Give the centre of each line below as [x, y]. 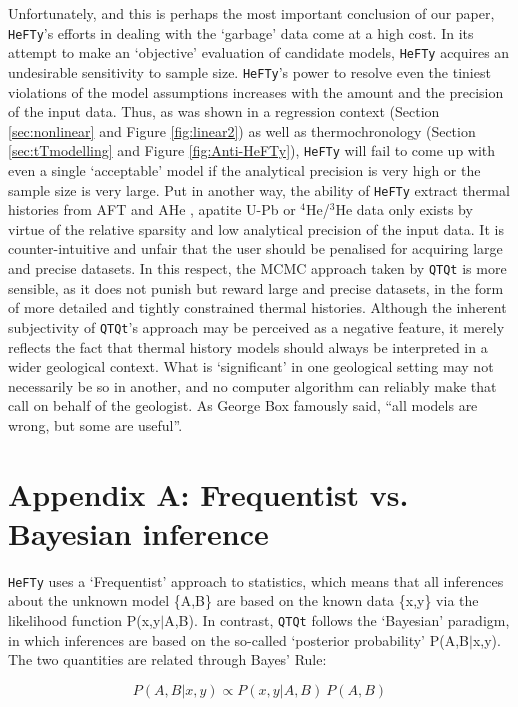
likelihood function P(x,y [84, 620]
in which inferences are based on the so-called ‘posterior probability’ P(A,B [238, 639]
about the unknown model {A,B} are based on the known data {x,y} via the [243, 600]
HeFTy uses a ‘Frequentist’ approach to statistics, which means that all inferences [256, 580]
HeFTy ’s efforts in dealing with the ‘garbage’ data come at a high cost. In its [241, 32]
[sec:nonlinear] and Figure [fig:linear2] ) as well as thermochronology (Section [242, 130]
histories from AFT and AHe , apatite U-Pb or [152, 209]
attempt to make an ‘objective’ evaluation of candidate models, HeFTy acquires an [259, 52]
